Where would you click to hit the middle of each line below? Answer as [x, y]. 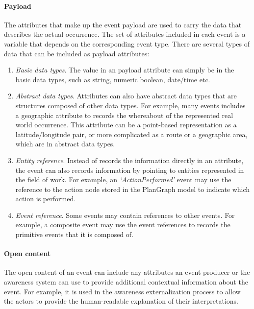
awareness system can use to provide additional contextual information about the [126, 282]
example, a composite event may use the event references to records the [123, 225]
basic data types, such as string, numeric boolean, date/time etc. [113, 79]
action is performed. [46, 199]
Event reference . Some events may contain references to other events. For [125, 215]
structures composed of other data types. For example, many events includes [130, 105]
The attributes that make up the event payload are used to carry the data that [123, 24]
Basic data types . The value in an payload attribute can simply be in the [125, 70]
